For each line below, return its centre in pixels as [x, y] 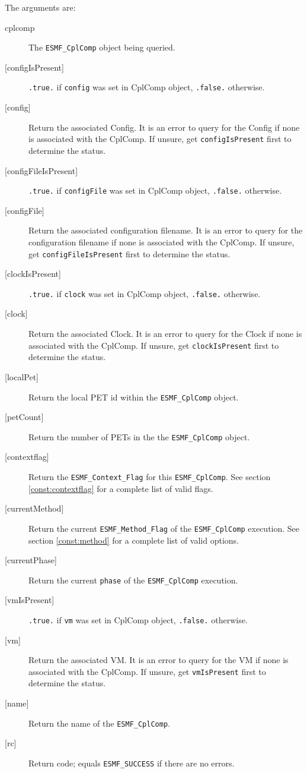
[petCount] [24, 417]
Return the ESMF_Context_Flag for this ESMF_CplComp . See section [150, 477]
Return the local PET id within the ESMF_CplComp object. [134, 397]
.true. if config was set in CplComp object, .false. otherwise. [147, 87]
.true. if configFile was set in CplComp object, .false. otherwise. [155, 190]
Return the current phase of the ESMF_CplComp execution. [133, 580]
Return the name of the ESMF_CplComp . [99, 723]
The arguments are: [40, 7]
